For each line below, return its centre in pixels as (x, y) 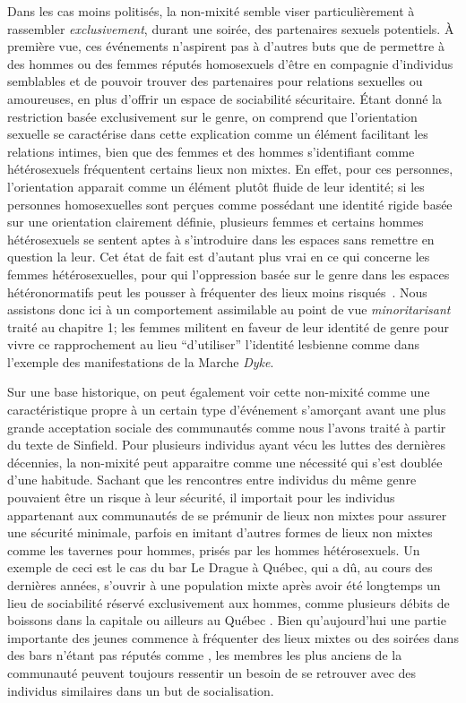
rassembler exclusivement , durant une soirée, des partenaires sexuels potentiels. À (231, 28)
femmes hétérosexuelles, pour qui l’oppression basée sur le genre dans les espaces (229, 274)
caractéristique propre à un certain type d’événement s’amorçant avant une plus (227, 410)
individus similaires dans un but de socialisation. (141, 690)
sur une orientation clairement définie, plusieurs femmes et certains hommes (216, 222)
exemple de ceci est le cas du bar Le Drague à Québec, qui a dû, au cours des (220, 567)
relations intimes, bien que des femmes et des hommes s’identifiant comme (211, 151)
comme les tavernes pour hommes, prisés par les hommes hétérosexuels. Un (214, 549)
